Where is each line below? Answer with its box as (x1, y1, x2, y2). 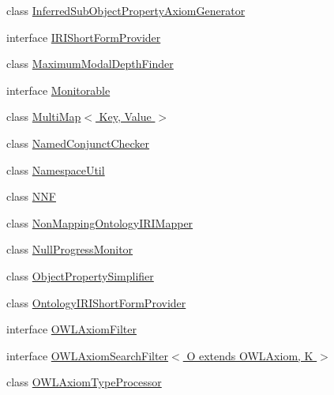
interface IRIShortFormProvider (6, 28, 161, 45)
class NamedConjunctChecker (6, 134, 150, 151)
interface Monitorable (6, 81, 111, 98)
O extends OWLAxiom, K (186, 347, 313, 363)
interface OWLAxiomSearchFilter (6, 347, 169, 363)
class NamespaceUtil (6, 161, 105, 178)
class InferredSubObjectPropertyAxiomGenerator (6, 2, 246, 18)
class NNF (6, 188, 56, 205)
